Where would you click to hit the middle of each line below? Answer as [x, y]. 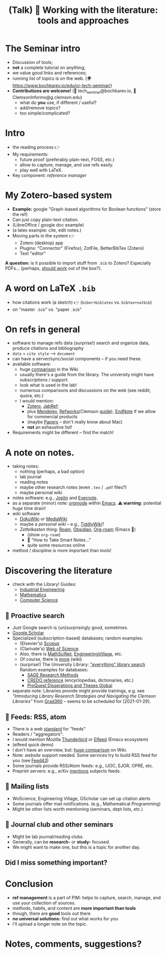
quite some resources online [56, 545]
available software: [31, 364]
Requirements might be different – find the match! [63, 433]
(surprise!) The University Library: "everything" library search [82, 665]
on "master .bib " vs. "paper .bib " [47, 309]
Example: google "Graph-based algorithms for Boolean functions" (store [86, 209]
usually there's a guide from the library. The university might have [87, 375]
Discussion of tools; [32, 62]
